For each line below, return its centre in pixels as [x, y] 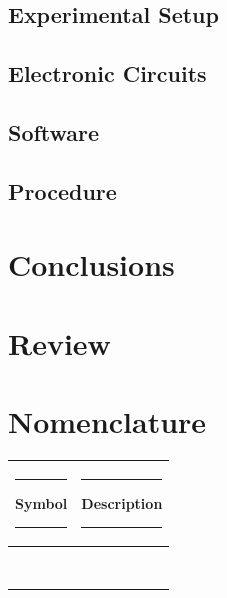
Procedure [62, 190]
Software [54, 131]
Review [59, 342]
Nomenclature [107, 421]
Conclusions [91, 264]
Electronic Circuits [107, 73]
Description [122, 502]
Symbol [41, 502]
